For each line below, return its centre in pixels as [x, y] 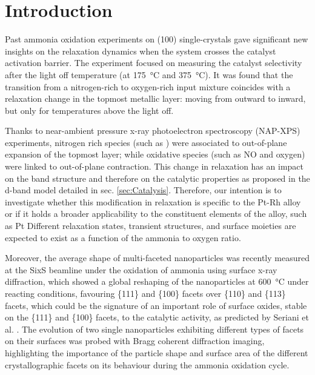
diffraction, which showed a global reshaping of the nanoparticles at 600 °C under [157, 281]
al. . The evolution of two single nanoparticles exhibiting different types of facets [154, 329]
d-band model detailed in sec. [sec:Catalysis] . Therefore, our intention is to [143, 190]
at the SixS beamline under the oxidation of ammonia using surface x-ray [141, 269]
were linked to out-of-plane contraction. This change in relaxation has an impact [154, 166]
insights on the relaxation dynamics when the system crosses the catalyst [141, 51]
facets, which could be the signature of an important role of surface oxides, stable [156, 305]
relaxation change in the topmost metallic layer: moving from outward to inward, [155, 98]
